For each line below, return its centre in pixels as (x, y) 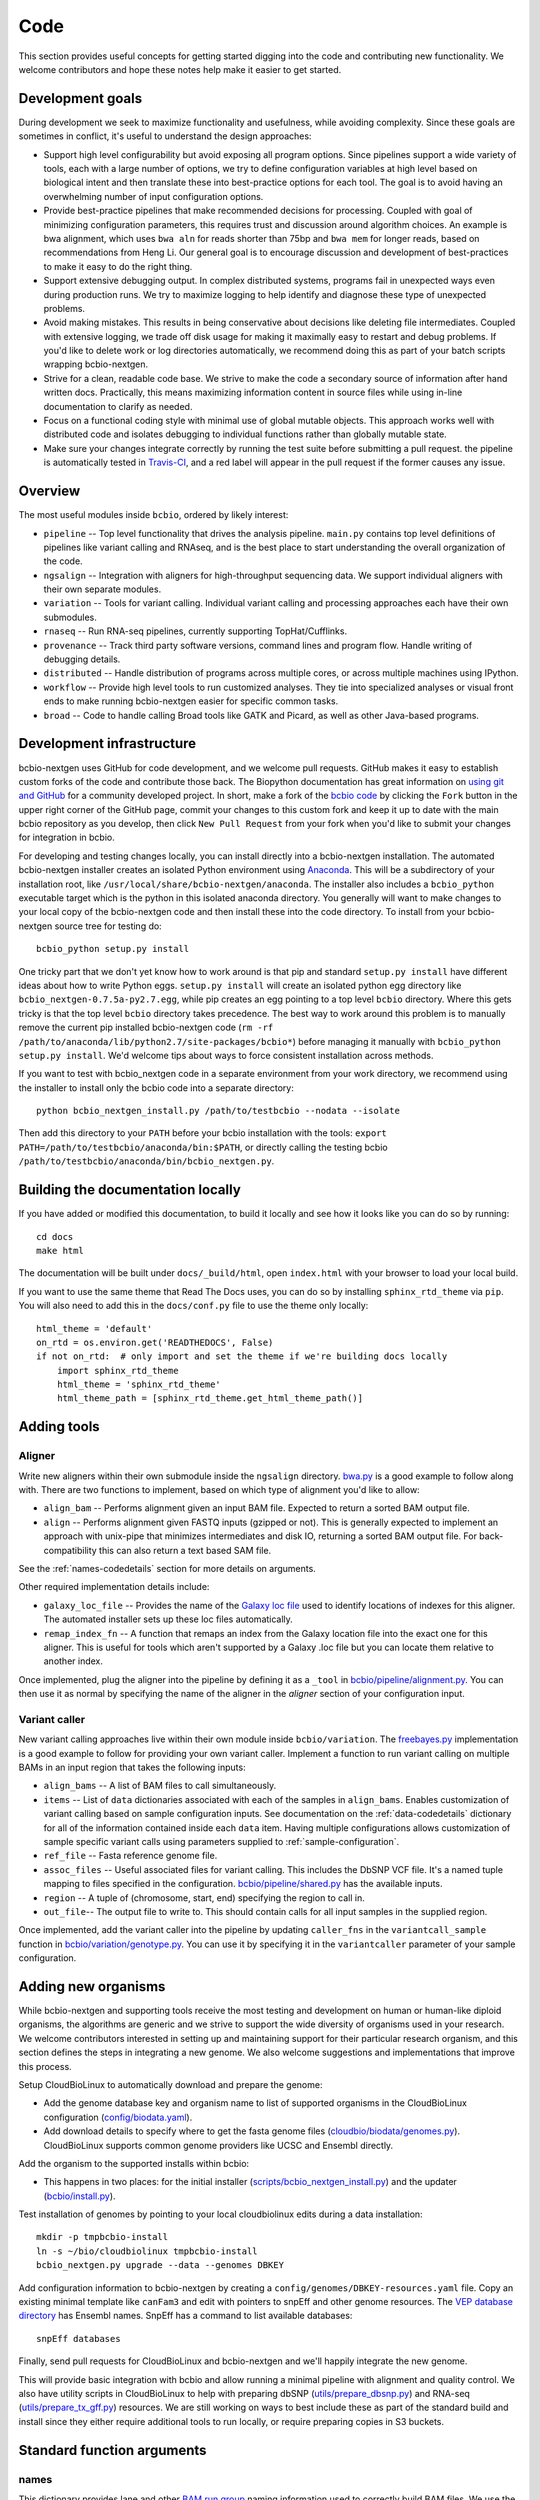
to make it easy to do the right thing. (118, 266)
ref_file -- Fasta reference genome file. (130, 1856)
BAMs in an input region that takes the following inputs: (132, 1767)
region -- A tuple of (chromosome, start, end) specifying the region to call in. (204, 1897)
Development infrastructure (107, 743)
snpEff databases (78, 2338)
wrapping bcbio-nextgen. (96, 364)
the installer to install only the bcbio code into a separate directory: (156, 1087)
